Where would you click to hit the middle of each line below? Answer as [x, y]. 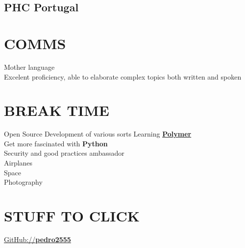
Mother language [29, 67]
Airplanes [18, 163]
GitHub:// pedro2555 [37, 239]
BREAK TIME [57, 110]
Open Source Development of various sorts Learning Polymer [98, 134]
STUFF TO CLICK [72, 215]
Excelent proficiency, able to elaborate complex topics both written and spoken [123, 76]
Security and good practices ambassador [64, 153]
